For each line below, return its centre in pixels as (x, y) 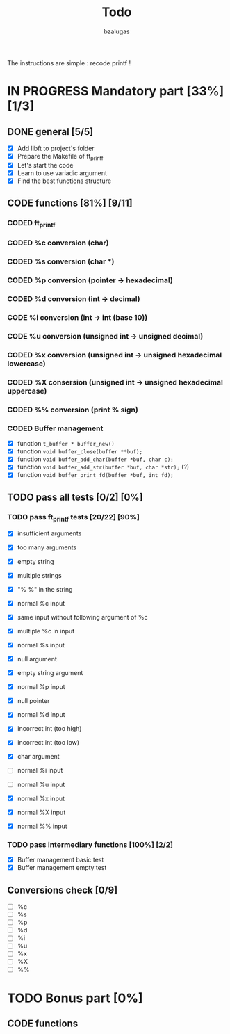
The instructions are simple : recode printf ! (69, 63)
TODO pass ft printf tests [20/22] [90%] (74, 518)
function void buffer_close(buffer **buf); (80, 451)
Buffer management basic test (60, 860)
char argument (39, 757)
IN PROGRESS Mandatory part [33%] (116, 91)
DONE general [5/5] (50, 132)
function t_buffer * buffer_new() (66, 444)
